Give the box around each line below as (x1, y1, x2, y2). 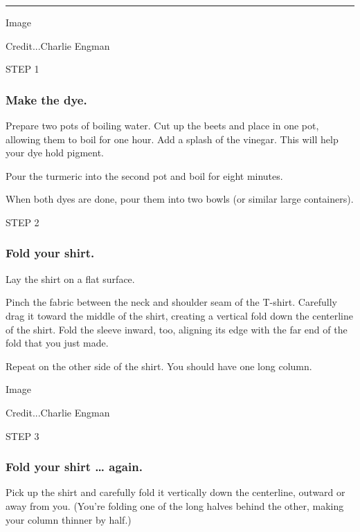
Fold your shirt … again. (6, 458, 143, 475)
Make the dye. (6, 91, 87, 108)
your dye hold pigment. (6, 145, 105, 160)
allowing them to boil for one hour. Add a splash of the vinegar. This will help (6, 131, 339, 146)
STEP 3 (6, 428, 39, 443)
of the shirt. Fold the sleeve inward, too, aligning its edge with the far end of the (6, 322, 348, 336)
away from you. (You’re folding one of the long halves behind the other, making (6, 498, 344, 513)
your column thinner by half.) (6, 512, 132, 526)
